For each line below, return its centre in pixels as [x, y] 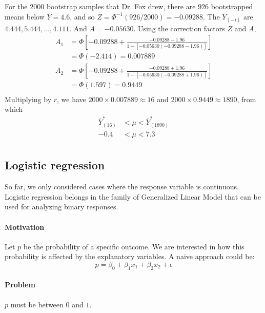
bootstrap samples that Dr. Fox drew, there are [121, 6]
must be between [37, 304]
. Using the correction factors [179, 28]
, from [247, 99]
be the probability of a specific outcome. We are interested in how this [134, 246]
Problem [20, 285]
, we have [72, 99]
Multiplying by [28, 99]
